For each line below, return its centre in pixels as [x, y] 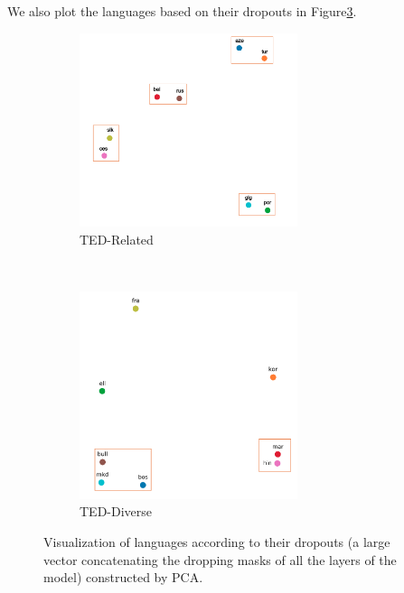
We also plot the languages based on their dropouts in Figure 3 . [182, 11]
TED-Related [117, 240]
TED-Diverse [116, 511]
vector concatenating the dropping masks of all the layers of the [220, 559]
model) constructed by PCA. [123, 577]
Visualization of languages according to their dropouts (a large [217, 541]
